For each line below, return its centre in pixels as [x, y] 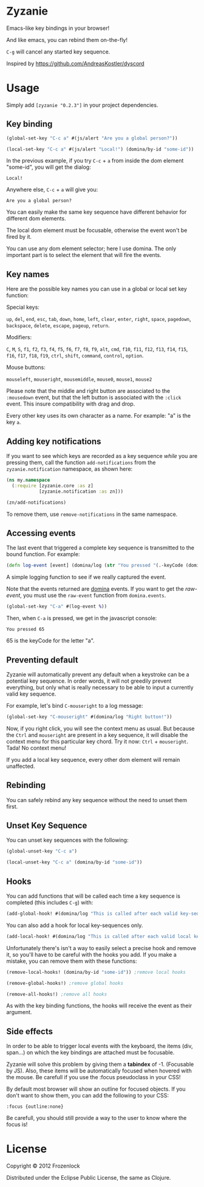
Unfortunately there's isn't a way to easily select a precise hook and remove [101, 948]
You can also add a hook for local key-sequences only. [75, 925]
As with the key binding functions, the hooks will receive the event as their [99, 1006]
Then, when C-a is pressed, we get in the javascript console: [82, 618]
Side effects [30, 1031]
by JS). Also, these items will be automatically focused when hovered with [99, 1071]
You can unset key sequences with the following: [67, 840]
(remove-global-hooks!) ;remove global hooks [65, 983]
